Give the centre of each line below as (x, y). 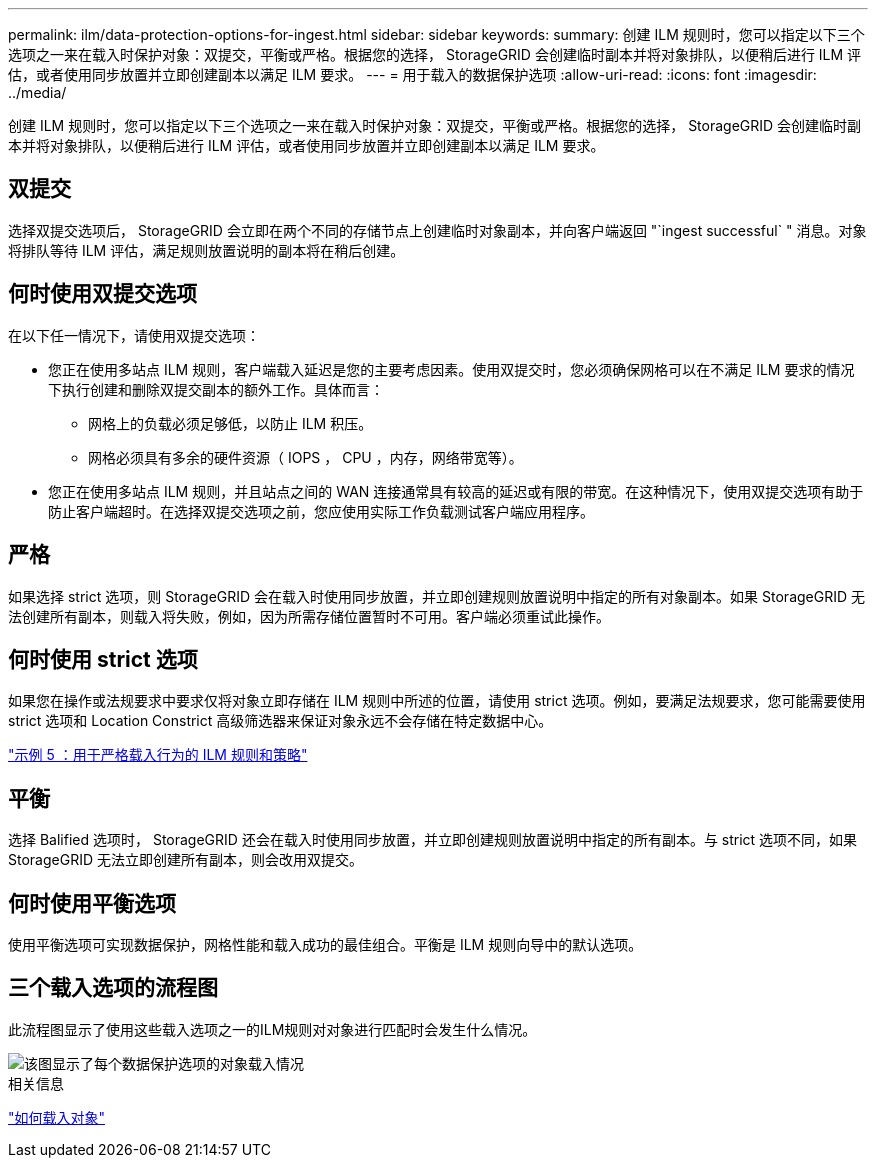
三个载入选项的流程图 (113, 988)
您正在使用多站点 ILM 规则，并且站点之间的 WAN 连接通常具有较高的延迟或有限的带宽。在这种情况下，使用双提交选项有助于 (456, 491)
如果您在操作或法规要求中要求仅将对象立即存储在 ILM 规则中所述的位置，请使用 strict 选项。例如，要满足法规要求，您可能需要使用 (437, 701)
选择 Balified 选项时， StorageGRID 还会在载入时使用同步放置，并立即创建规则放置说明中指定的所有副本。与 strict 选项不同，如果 (433, 840)
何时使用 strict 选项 (103, 659)
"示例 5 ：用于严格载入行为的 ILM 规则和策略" (158, 755)
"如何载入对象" (57, 1117)
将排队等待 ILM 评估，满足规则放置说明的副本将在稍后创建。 (206, 250)
